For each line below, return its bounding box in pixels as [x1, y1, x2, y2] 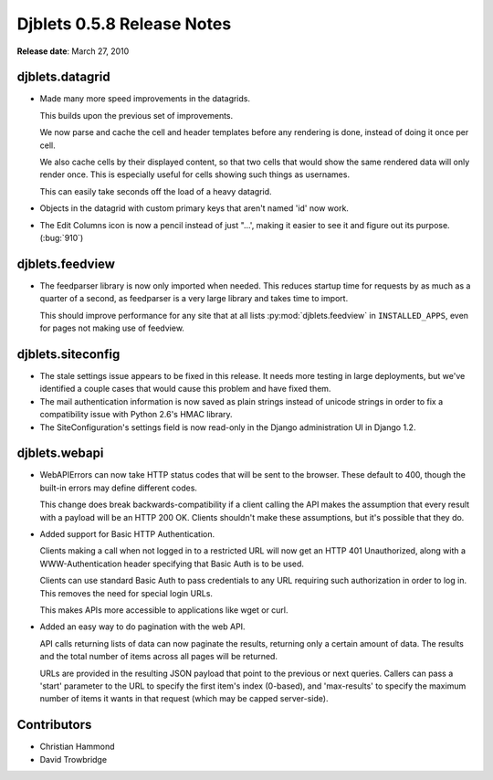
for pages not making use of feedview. [39, 322, 184, 333]
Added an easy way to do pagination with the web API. [39, 621, 246, 632]
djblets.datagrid [16, 69, 110, 85]
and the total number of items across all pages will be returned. [39, 651, 278, 662]
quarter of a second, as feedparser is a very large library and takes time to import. [39, 293, 349, 304]
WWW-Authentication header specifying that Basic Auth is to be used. [39, 558, 305, 569]
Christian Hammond [39, 741, 115, 753]
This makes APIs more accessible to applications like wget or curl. [39, 604, 288, 616]
